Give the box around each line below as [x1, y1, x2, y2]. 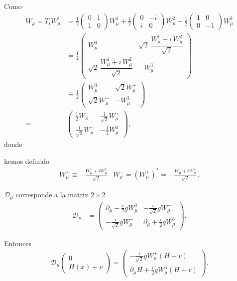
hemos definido [4, 155, 50, 166]
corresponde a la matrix [15, 189, 89, 199]
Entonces [4, 238, 32, 248]
